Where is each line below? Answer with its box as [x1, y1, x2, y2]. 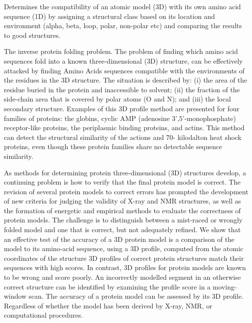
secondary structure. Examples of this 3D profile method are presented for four [4, 103, 240, 113]
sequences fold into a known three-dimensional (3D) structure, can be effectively [4, 55, 243, 66]
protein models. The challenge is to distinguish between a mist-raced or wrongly [4, 215, 243, 225]
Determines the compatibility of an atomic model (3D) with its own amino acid [4, 1, 241, 11]
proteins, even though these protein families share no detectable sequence [4, 141, 222, 152]
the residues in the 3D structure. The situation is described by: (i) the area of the [4, 75, 247, 85]
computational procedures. [4, 310, 83, 320]
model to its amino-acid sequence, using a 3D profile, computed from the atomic [4, 243, 244, 254]
